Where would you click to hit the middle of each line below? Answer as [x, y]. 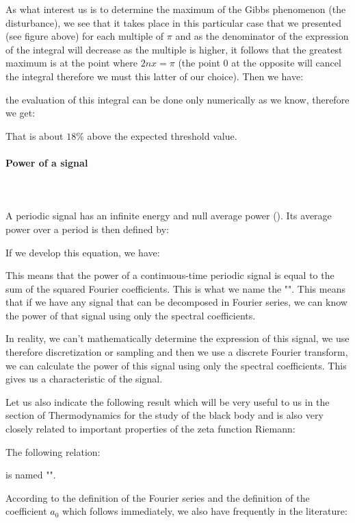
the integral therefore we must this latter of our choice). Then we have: [155, 76]
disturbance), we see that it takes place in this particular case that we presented [173, 22]
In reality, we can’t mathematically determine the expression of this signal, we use [177, 338]
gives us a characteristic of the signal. [84, 379]
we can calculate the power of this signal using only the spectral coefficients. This [176, 365]
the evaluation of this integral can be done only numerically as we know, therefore [177, 99]
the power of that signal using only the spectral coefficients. [131, 315]
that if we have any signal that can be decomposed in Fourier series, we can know [176, 302]
